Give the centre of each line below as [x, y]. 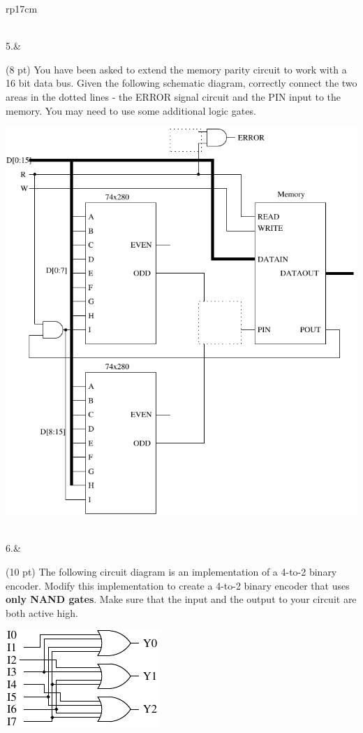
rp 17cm [22, 8]
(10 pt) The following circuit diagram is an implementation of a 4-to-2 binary [171, 571]
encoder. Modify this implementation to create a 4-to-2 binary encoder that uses [178, 585]
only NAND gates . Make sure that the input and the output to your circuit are [181, 599]
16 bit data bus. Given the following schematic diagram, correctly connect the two [181, 83]
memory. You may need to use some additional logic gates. [131, 110]
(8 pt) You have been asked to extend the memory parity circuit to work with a [176, 69]
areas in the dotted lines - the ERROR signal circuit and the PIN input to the [173, 96]
